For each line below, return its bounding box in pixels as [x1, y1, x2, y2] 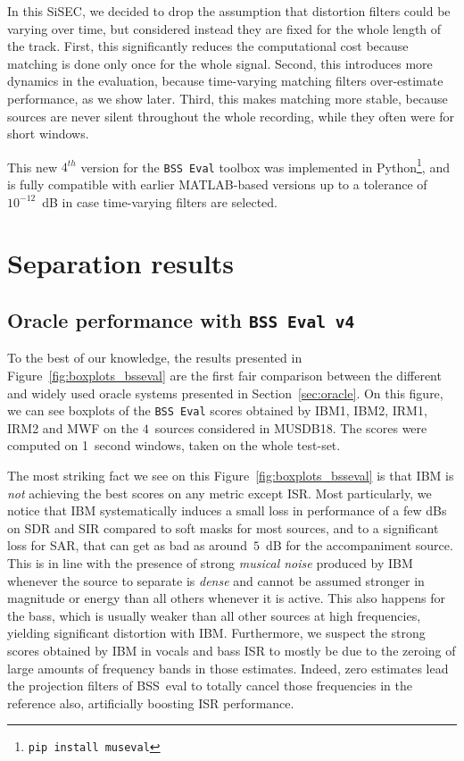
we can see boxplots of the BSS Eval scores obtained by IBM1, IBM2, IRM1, [7, 401, 427, 420]
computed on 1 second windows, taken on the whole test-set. [7, 436, 341, 455]
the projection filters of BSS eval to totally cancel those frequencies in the [7, 676, 412, 695]
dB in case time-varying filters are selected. [42, 192, 278, 211]
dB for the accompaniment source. [265, 536, 453, 555]
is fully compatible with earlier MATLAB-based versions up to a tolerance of [7, 175, 427, 194]
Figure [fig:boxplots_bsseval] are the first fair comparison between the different [7, 366, 442, 384]
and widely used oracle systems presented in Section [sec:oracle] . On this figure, [7, 383, 443, 402]
